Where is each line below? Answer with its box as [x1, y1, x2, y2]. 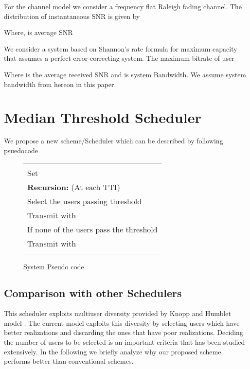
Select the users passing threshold [27, 195, 142, 207]
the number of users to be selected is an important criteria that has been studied [4, 337, 245, 347]
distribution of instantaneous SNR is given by [4, 11, 140, 21]
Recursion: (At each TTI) [27, 181, 120, 193]
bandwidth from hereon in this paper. [4, 79, 116, 89]
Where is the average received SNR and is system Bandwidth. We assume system [4, 69, 247, 79]
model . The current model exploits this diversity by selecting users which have [4, 317, 240, 328]
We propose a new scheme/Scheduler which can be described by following [4, 136, 223, 146]
